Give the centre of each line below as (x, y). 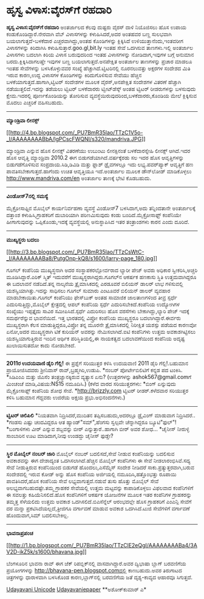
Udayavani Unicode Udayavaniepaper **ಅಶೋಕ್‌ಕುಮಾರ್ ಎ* (76, 589)
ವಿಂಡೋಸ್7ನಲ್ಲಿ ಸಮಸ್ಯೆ (27, 196)
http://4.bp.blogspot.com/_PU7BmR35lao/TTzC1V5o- (76, 132)
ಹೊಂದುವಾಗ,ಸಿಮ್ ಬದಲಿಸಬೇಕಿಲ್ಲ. (38, 515)
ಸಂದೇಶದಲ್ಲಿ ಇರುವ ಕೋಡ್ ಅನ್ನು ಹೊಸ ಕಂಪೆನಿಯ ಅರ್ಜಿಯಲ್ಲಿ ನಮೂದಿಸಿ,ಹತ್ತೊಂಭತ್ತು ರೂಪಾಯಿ (92, 474)
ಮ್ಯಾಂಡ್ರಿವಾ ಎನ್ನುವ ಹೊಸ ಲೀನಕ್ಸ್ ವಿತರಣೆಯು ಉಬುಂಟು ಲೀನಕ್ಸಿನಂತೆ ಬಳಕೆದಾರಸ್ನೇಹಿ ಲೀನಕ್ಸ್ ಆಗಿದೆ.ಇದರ (98, 151)
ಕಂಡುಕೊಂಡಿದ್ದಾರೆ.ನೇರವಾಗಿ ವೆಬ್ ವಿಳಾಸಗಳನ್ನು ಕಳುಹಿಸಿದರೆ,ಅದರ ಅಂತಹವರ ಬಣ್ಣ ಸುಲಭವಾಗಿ (89, 34)
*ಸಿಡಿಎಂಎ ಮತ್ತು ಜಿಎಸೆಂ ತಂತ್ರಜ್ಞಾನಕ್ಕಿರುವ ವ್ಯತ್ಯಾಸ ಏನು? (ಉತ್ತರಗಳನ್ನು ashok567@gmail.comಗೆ (99, 376)
